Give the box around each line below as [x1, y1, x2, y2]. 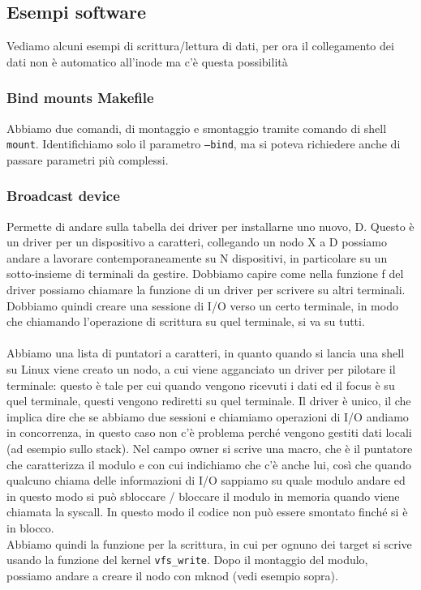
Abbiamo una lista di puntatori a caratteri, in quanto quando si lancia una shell [6, 344, 405, 361]
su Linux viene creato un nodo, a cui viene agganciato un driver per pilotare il [6, 361, 396, 378]
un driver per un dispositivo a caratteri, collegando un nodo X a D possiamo [6, 233, 387, 250]
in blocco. [6, 519, 54, 536]
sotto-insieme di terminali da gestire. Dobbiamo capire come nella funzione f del [6, 265, 404, 282]
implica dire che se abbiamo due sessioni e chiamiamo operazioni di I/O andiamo [6, 408, 409, 425]
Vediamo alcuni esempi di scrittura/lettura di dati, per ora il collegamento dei [6, 37, 394, 54]
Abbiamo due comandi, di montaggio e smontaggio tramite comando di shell [6, 119, 387, 136]
